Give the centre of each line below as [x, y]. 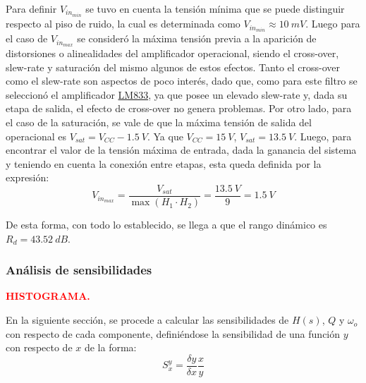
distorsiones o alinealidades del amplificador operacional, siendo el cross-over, [172, 53]
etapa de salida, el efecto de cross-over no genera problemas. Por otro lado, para [179, 108]
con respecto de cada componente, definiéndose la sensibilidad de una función [173, 333]
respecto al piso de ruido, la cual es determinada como [123, 24]
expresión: [28, 177]
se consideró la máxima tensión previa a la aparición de [197, 38]
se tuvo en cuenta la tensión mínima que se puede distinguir [215, 8]
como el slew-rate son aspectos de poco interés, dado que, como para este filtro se [182, 81]
